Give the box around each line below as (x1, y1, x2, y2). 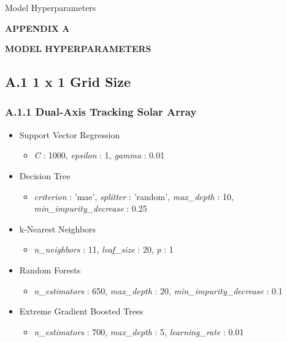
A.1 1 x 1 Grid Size (5, 72, 131, 91)
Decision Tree (19, 169, 71, 182)
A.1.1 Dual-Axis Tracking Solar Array (5, 104, 197, 119)
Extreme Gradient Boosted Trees (19, 305, 143, 318)
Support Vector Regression (19, 128, 120, 141)
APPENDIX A (5, 21, 70, 34)
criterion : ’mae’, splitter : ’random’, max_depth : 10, (34, 190, 234, 203)
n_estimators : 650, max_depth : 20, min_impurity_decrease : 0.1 (34, 284, 283, 297)
